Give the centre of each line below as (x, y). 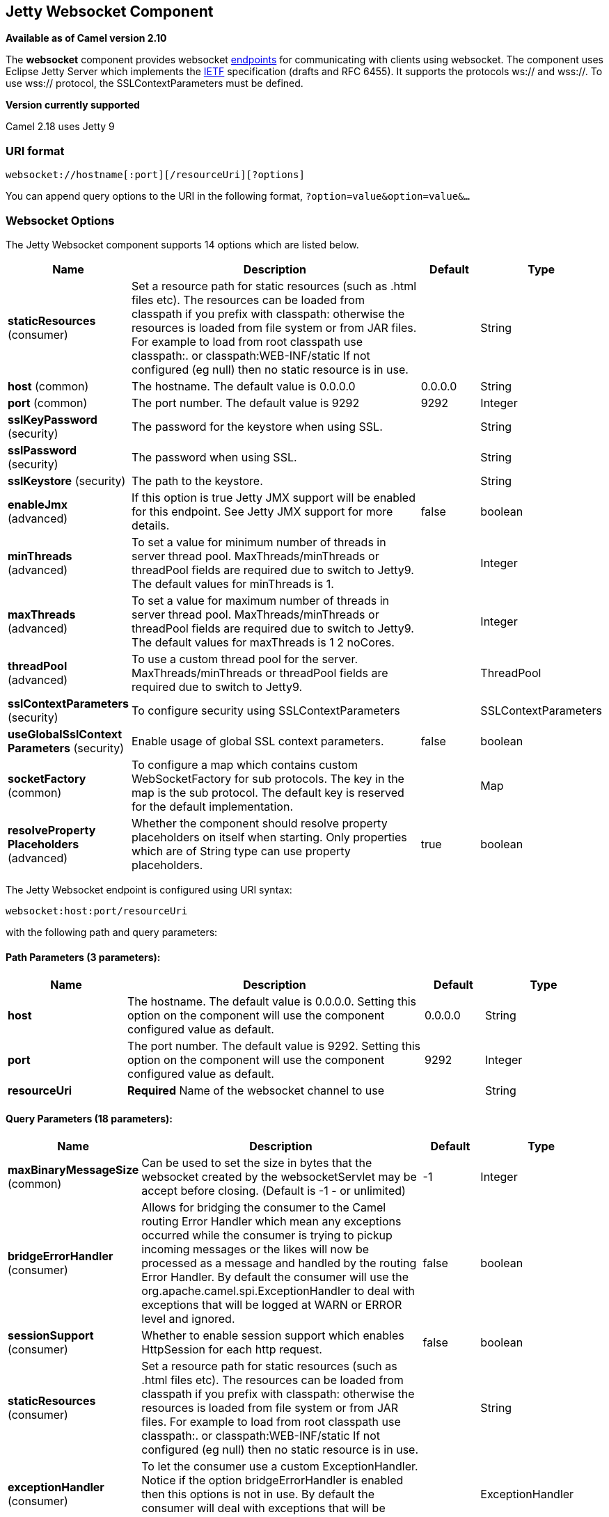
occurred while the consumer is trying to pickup (267, 1236)
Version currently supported (73, 105)
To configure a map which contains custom (245, 764)
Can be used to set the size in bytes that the (257, 1163)
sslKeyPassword (53, 419)
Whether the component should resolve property (260, 823)
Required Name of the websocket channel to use (256, 1091)
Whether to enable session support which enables (273, 1336)
